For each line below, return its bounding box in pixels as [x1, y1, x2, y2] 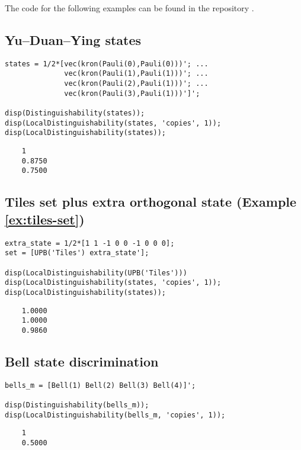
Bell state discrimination [5, 352, 159, 370]
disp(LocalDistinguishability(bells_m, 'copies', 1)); [5, 410, 226, 419]
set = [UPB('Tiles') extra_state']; [5, 249, 149, 258]
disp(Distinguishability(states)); [5, 109, 145, 118]
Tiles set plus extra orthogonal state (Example [5, 192, 297, 211]
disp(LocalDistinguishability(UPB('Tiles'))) [5, 268, 187, 277]
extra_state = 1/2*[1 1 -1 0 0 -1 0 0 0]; [5, 239, 175, 247]
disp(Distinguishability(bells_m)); [5, 401, 149, 410]
